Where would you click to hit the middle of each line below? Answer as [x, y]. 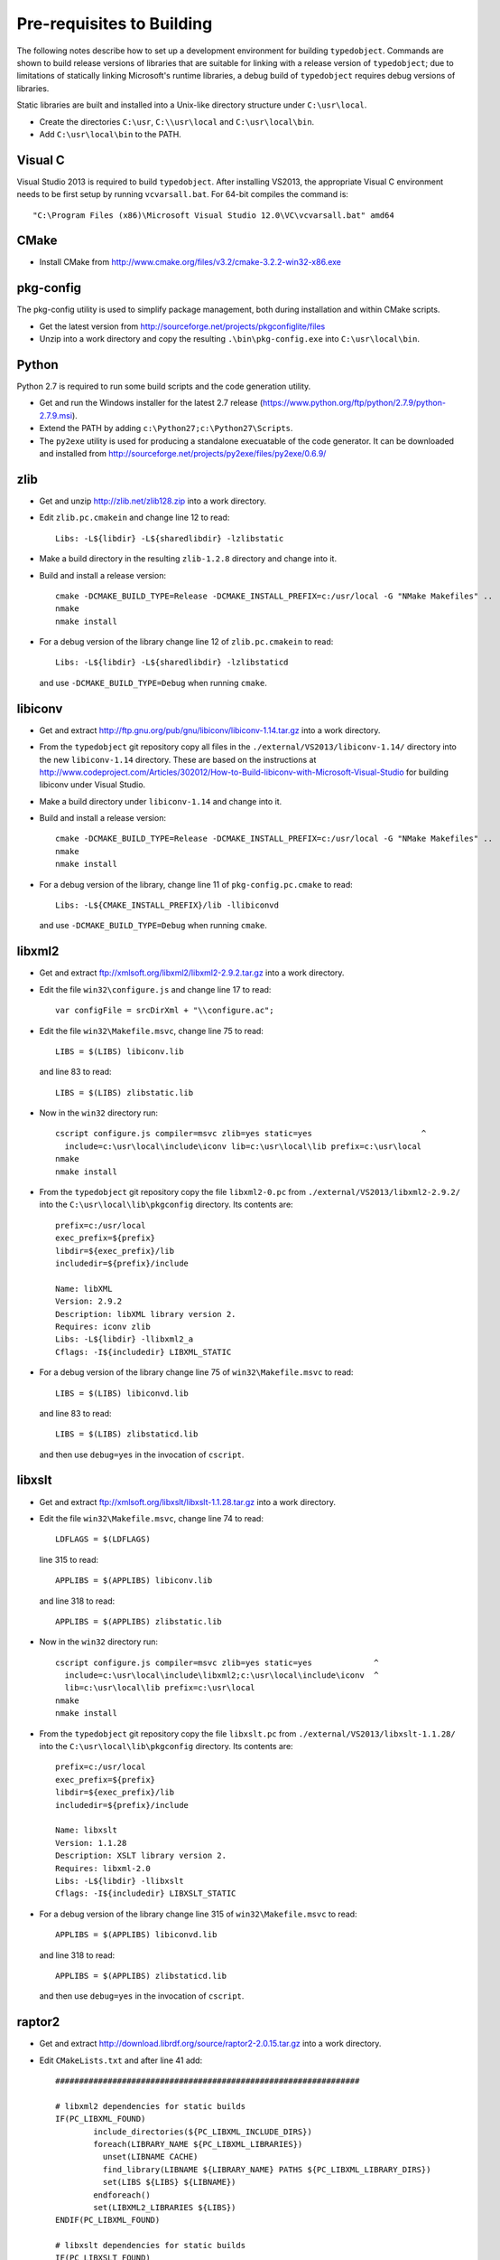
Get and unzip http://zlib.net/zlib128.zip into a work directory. [153, 501]
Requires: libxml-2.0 [103, 1868]
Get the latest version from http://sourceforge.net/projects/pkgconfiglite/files [182, 326]
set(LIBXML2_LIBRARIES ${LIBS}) [165, 2207]
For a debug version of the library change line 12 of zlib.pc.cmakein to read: [186, 642]
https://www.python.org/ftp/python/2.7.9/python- [354, 403]
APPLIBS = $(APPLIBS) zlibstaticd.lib [141, 1976]
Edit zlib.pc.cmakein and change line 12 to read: [134, 518]
